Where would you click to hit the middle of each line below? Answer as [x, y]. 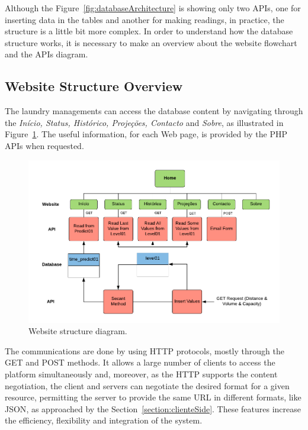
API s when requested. [44, 145]
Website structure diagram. [78, 331]
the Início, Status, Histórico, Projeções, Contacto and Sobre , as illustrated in [144, 122]
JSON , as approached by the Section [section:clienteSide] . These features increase [153, 408]
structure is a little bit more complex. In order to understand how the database [149, 31]
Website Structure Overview [94, 86]
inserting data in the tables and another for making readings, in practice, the [145, 19]
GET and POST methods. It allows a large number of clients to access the [140, 362]
